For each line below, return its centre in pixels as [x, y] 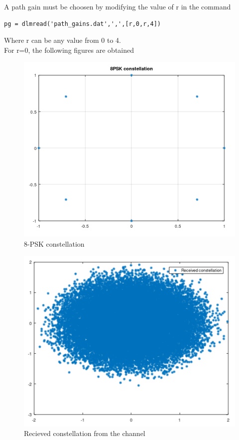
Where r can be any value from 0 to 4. [62, 40]
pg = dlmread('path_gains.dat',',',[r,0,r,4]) [82, 24]
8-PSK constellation [54, 244]
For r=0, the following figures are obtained [69, 50]
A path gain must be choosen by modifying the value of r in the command [118, 6]
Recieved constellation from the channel [85, 433]
